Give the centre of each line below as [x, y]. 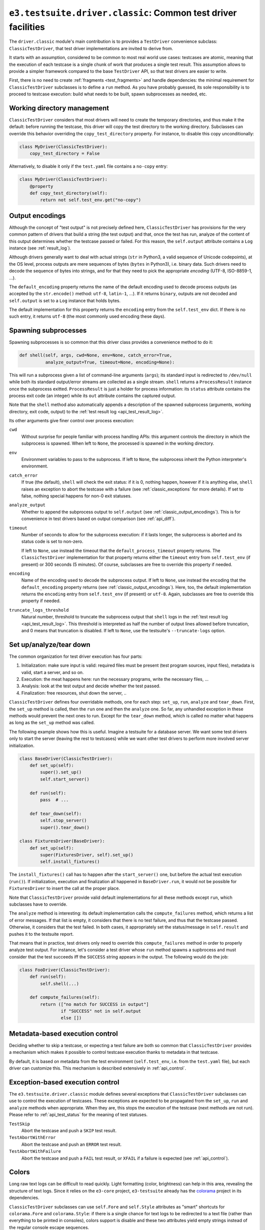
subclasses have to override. [38, 904]
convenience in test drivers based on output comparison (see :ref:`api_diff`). [98, 519]
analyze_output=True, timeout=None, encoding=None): [110, 362]
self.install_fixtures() [70, 862]
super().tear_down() [65, 827]
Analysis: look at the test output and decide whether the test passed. [91, 686]
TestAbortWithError [32, 1138]
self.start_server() [65, 779]
